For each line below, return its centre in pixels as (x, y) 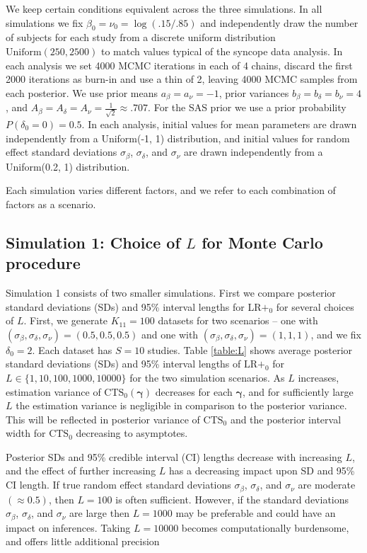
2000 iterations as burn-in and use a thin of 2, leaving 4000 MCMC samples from (182, 79)
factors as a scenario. (51, 204)
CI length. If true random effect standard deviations (118, 485)
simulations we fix (45, 22)
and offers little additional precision (83, 541)
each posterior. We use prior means (82, 92)
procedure (43, 263)
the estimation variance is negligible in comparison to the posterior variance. (181, 405)
